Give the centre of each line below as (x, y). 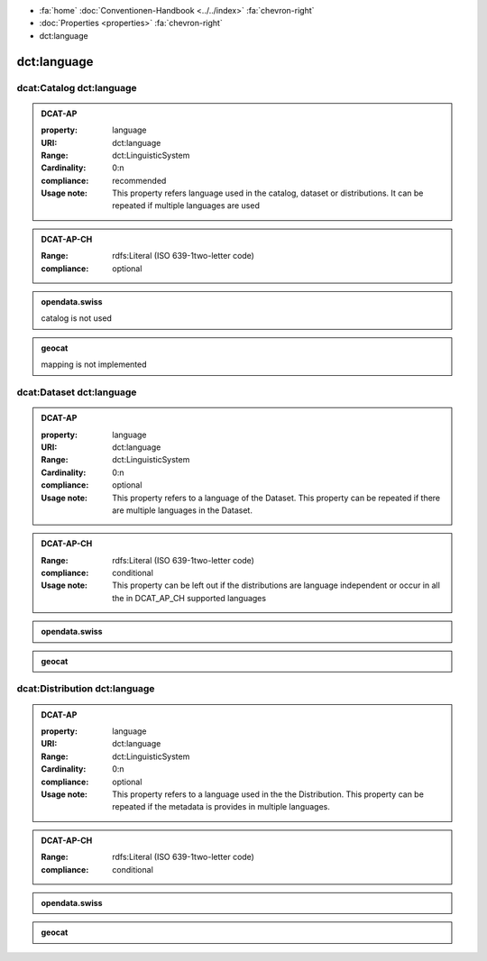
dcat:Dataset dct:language (77, 392)
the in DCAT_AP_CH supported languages (189, 598)
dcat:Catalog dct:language (77, 87)
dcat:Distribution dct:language (86, 689)
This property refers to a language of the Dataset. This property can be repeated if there (276, 498)
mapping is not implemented (94, 364)
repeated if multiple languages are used (186, 206)
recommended (139, 180)
